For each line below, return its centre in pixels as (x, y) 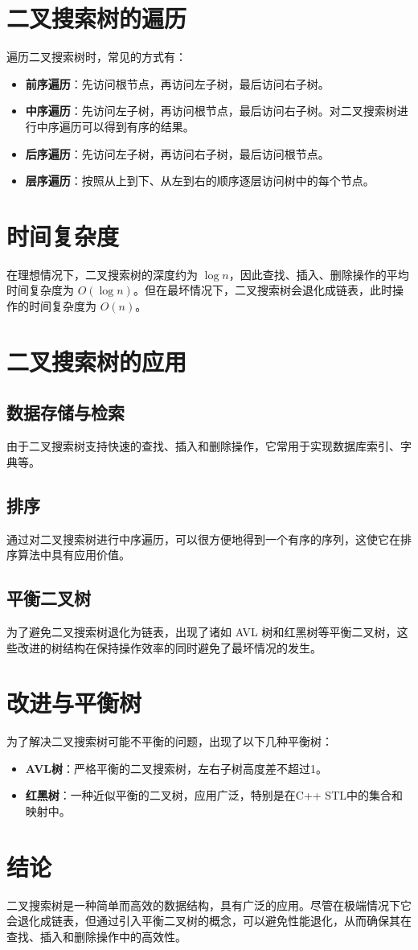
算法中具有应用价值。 (74, 555)
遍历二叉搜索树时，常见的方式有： (96, 57)
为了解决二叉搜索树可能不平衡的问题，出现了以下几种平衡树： (170, 741)
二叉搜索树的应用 (97, 361)
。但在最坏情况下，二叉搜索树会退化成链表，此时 (262, 290)
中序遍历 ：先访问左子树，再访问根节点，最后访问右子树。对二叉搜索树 (211, 111)
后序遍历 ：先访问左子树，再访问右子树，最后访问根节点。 (177, 153)
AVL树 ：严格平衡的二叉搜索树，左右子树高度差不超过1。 (176, 768)
